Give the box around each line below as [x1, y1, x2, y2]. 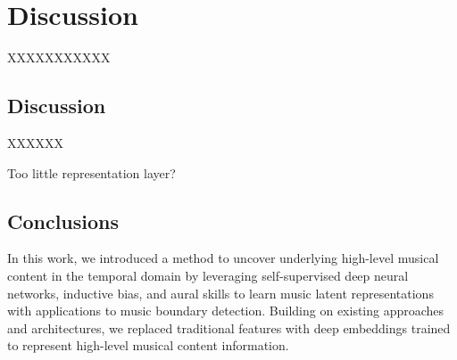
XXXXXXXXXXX [7, 48, 111, 67]
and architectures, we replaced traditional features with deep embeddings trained [7, 318, 451, 337]
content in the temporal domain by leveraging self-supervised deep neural [7, 266, 409, 284]
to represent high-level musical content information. [7, 336, 289, 355]
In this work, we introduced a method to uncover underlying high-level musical [7, 249, 439, 267]
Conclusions [7, 207, 120, 234]
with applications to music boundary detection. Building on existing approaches [7, 301, 445, 320]
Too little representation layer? [7, 163, 176, 182]
